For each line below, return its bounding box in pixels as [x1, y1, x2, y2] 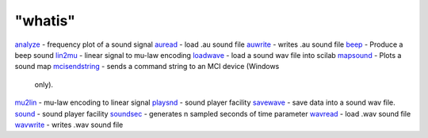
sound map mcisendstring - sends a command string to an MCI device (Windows [14, 62, 280, 71]
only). [34, 79, 54, 89]
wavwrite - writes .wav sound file [14, 120, 124, 129]
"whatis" [14, 12, 75, 29]
